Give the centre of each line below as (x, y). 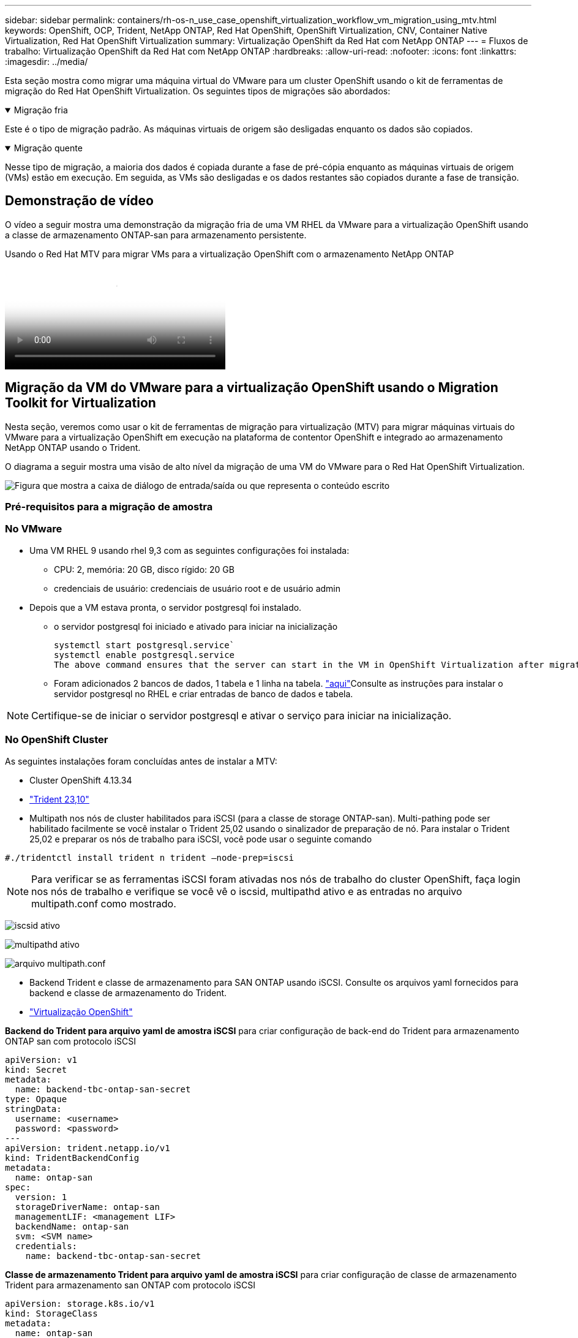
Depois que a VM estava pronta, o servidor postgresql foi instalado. (166, 607)
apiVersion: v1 (41, 1060)
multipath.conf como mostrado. (104, 903)
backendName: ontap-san (72, 1226)
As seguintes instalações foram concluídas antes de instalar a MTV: (141, 761)
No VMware (34, 529)
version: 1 (41, 1197)
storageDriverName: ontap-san (87, 1207)
